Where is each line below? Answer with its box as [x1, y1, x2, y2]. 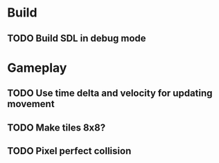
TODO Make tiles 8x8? [7, 122, 106, 133]
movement [7, 98, 55, 110]
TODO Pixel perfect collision [7, 145, 132, 157]
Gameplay [7, 60, 67, 75]
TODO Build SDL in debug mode [7, 32, 147, 44]
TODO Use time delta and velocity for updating [7, 88, 213, 99]
